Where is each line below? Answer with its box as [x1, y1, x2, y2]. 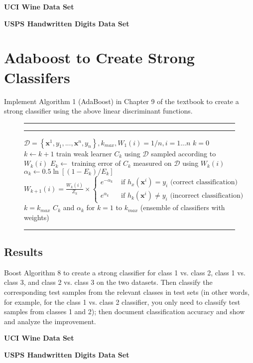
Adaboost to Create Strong [4, 47, 195, 68]
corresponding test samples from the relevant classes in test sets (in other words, [4, 287, 250, 297]
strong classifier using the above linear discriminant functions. [4, 106, 193, 116]
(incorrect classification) [170, 192, 244, 200]
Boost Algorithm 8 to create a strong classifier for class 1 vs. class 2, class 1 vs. [4, 267, 246, 277]
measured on [133, 158, 172, 168]
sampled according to [151, 148, 216, 158]
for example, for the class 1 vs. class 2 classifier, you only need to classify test [4, 296, 241, 307]
